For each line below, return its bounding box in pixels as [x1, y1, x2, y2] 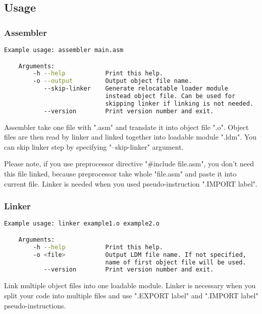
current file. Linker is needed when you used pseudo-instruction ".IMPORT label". [4, 178, 257, 189]
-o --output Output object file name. [33, 77, 192, 85]
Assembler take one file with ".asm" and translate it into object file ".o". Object [4, 121, 249, 132]
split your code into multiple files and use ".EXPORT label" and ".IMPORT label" [4, 290, 258, 300]
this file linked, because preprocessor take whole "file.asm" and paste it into [4, 168, 237, 179]
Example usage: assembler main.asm [4, 47, 124, 54]
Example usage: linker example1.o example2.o [4, 220, 160, 228]
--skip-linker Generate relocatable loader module [43, 85, 228, 93]
